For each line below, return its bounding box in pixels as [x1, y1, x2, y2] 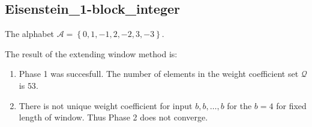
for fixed [276, 99, 307, 111]
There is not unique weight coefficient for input [19, 99, 193, 111]
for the [227, 99, 252, 111]
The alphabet [5, 27, 55, 40]
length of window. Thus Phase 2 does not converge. [19, 111, 208, 123]
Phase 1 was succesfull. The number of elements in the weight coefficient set [19, 67, 299, 80]
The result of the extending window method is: [5, 47, 178, 60]
